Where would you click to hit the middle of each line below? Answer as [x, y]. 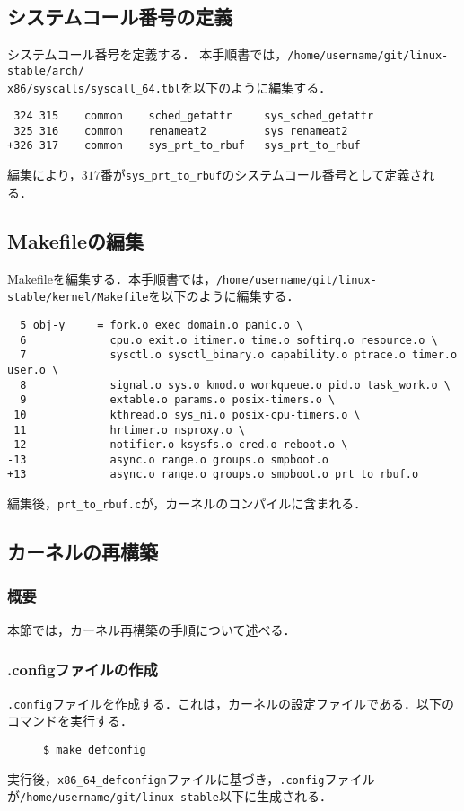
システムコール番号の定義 [120, 17]
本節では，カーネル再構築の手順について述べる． [152, 629]
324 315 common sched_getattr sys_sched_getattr [194, 116]
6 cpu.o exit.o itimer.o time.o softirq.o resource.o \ [229, 340]
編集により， [44, 175]
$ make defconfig [95, 749]
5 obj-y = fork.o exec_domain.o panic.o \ [162, 325]
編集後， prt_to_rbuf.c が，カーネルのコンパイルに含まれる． [187, 503]
